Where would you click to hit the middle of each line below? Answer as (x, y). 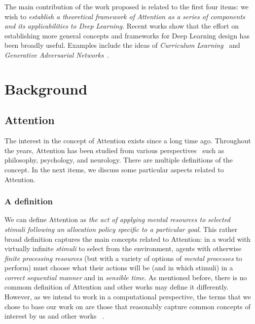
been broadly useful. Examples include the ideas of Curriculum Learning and (122, 45)
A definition (29, 201)
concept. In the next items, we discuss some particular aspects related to (114, 169)
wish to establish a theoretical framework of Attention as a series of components (125, 16)
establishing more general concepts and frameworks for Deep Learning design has (127, 35)
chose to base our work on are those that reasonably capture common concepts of (127, 306)
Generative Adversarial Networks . (57, 54)
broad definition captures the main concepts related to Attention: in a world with (127, 239)
